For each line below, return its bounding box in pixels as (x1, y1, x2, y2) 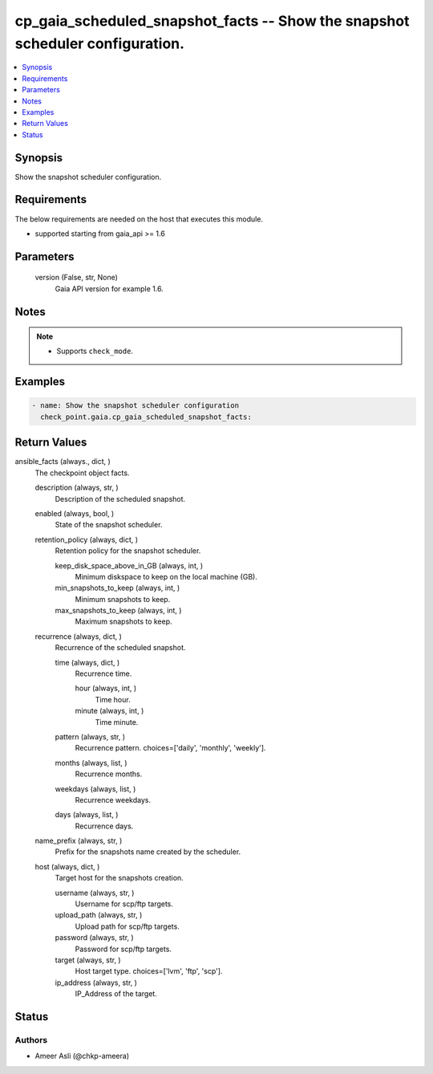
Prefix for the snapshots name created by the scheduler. (55, 847, 241, 856)
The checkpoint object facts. (34, 468, 130, 478)
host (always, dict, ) (34, 861, 100, 871)
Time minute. (95, 717, 139, 726)
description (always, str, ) (34, 482, 119, 493)
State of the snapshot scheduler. (55, 520, 163, 530)
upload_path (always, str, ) (55, 910, 143, 920)
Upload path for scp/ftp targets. (75, 921, 180, 931)
